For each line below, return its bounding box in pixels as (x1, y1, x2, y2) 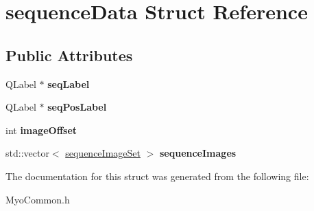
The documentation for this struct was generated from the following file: (5, 168, 309, 183)
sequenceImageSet (65, 146, 141, 160)
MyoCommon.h (5, 192, 70, 206)
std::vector (5, 146, 49, 160)
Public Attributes (5, 44, 133, 65)
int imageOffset (5, 122, 77, 137)
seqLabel (47, 76, 90, 91)
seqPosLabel (47, 100, 107, 114)
